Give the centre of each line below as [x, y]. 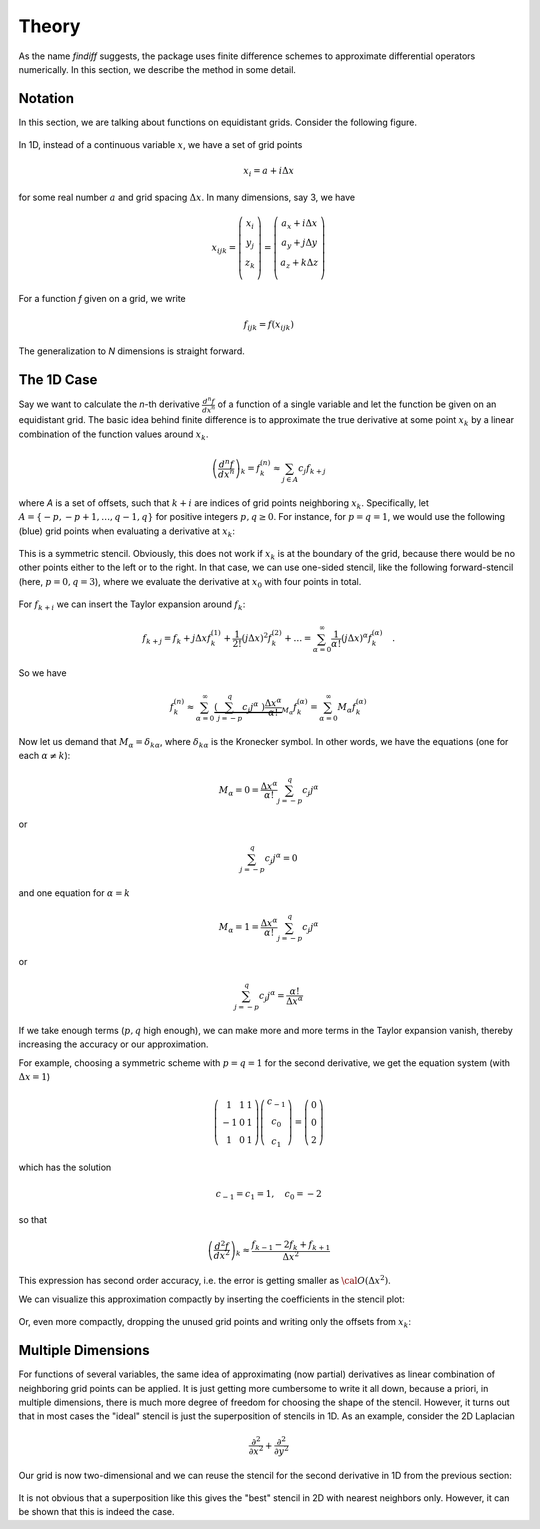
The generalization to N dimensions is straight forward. [131, 351]
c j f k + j [312, 469]
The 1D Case [58, 379]
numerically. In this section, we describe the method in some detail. [157, 69]
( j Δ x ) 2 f [256, 637]
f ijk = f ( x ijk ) [269, 325]
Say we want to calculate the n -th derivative [109, 404]
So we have [42, 673]
